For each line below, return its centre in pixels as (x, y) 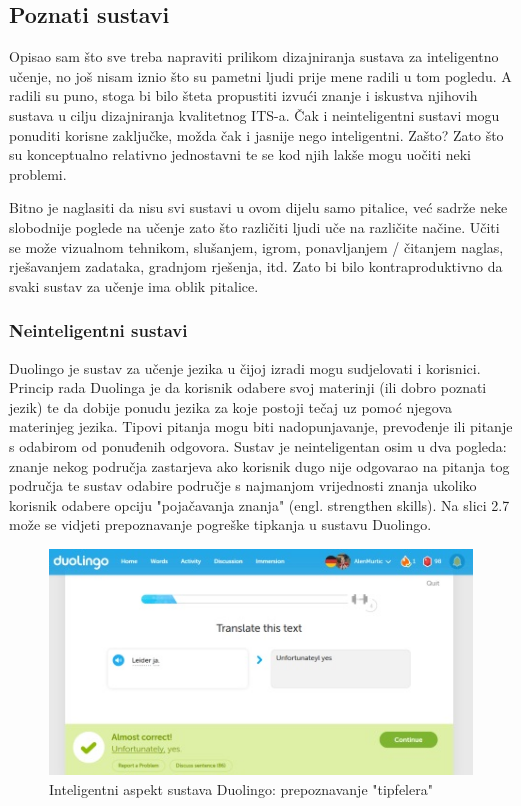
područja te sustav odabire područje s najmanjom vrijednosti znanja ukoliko (243, 485)
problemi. (38, 173)
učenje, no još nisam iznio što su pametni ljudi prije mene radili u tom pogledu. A (260, 75)
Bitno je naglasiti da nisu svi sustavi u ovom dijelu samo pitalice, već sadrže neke (258, 207)
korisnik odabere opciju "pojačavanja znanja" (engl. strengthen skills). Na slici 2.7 (259, 504)
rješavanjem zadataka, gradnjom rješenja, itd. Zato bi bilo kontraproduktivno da (256, 266)
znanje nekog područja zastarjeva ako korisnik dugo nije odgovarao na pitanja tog (259, 465)
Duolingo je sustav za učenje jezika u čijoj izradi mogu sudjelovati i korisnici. (245, 367)
